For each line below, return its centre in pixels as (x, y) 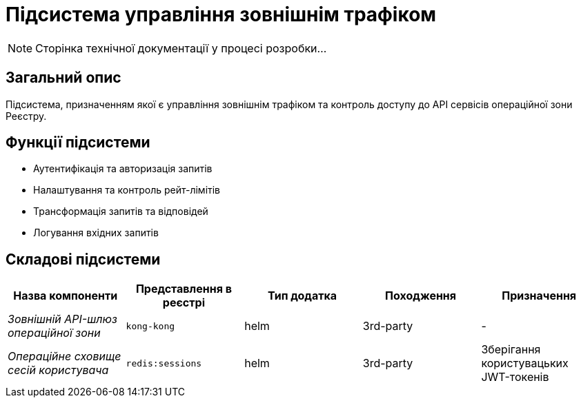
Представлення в (184, 289)
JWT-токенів (515, 377)
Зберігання (511, 350)
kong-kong (150, 326)
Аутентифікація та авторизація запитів (123, 169)
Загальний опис (63, 78)
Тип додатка (302, 296)
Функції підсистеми (78, 143)
